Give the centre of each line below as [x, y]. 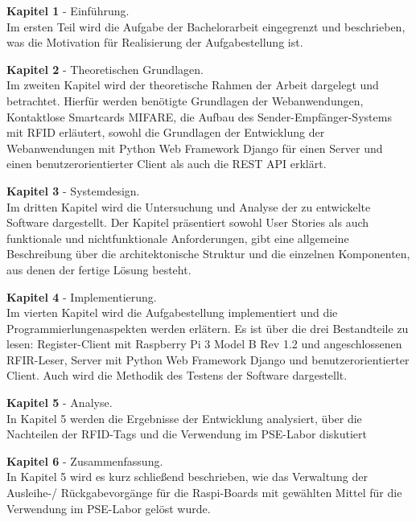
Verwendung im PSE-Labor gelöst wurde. [109, 508]
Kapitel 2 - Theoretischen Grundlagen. [105, 69]
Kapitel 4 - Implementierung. [82, 296]
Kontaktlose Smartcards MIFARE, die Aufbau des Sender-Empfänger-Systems [199, 116]
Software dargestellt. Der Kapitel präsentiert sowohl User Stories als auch [188, 222]
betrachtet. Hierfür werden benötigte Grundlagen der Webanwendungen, [185, 100]
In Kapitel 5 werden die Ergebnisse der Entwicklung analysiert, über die [184, 418]
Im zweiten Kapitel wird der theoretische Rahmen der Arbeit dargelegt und [193, 85]
